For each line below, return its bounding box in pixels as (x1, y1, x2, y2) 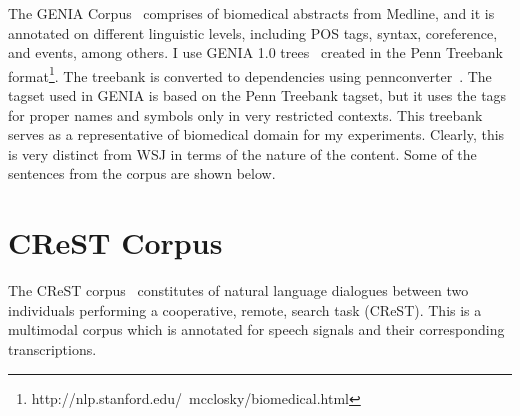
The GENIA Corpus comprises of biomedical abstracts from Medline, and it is (8, 3, 495, 23)
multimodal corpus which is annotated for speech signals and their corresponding (8, 319, 505, 340)
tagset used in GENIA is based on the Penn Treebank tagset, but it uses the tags (8, 85, 507, 106)
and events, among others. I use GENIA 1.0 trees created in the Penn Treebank (8, 42, 503, 63)
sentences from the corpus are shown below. (8, 163, 276, 184)
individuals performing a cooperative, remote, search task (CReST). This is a (8, 299, 482, 320)
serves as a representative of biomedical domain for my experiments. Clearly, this (8, 124, 505, 145)
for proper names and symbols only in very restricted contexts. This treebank (8, 104, 483, 125)
